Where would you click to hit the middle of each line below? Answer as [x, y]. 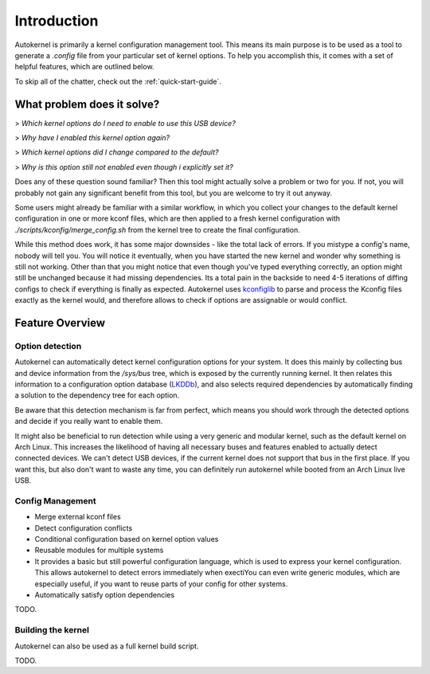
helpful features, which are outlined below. [84, 67]
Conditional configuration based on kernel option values [127, 539]
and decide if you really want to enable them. [89, 421]
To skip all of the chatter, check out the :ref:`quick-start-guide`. [118, 81]
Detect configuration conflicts [84, 528]
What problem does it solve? [87, 104]
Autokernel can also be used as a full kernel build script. [107, 646]
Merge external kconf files [78, 517]
